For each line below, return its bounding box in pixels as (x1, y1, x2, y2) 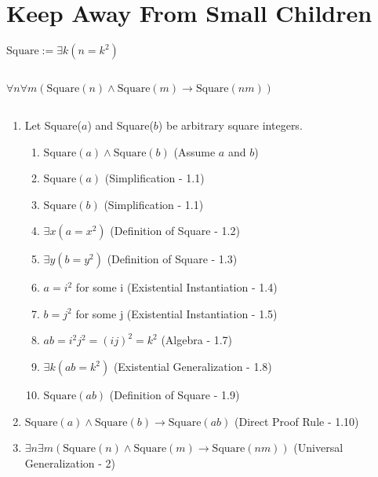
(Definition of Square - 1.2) (110, 222, 240, 239)
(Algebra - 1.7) (161, 332, 233, 348)
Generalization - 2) (24, 454, 116, 471)
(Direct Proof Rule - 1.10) (234, 413, 359, 429)
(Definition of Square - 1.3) (107, 251, 238, 267)
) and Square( (87, 116, 154, 133)
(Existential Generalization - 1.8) (113, 358, 272, 375)
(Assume (173, 143, 216, 160)
